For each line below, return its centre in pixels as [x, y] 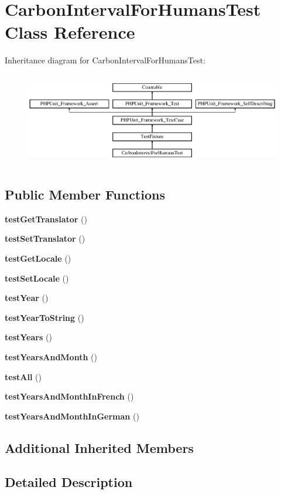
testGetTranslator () [46, 219]
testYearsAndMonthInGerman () [72, 416]
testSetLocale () [37, 278]
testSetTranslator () [45, 238]
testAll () [23, 376]
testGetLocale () [38, 258]
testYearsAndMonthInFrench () [69, 396]
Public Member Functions [85, 194]
